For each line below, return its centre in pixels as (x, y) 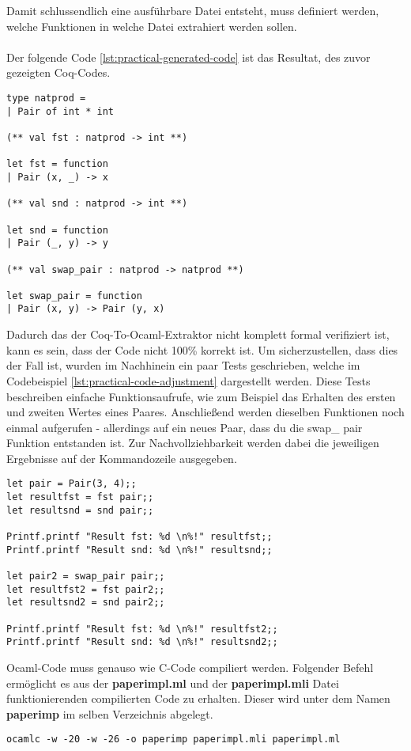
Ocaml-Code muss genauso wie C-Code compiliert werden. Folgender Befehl (190, 667)
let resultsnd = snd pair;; (80, 510)
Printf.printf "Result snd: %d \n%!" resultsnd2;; (142, 642)
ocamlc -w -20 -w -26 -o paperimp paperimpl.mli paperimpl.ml (173, 740)
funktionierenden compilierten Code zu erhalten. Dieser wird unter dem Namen (198, 698)
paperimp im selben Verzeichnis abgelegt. (110, 713)
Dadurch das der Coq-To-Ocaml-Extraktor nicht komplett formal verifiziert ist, (198, 334)
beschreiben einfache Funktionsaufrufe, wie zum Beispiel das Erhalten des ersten (201, 396)
